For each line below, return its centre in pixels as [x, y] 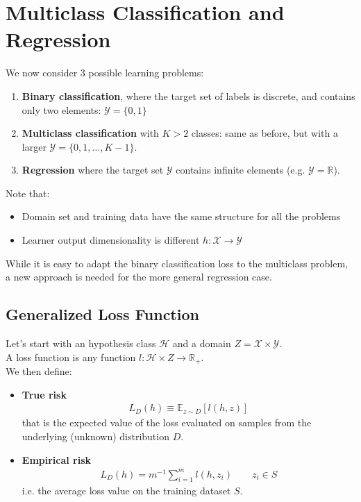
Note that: [28, 193]
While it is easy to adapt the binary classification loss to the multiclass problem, [177, 263]
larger [34, 146]
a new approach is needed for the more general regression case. [139, 277]
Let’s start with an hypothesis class [81, 343]
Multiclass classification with [90, 133]
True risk [44, 394]
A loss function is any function [71, 357]
